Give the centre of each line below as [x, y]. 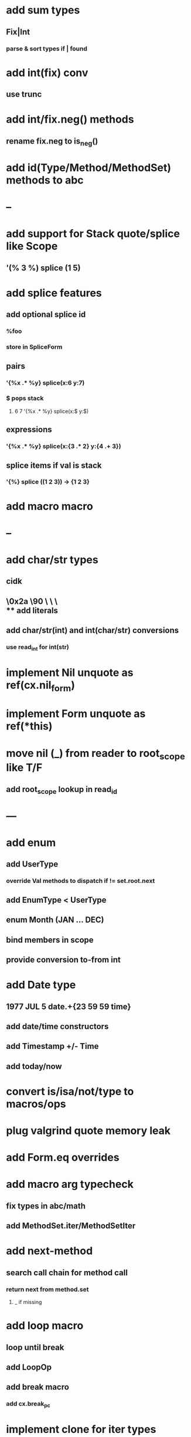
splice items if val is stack [54, 465]
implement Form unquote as [76, 714]
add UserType [32, 864]
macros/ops [36, 1104]
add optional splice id [46, 315]
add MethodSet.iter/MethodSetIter [71, 1226]
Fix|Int [18, 32]
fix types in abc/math [46, 1206]
